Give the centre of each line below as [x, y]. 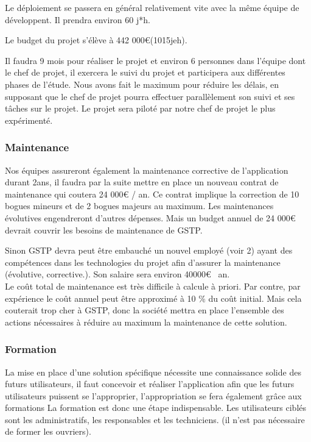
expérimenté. [29, 120]
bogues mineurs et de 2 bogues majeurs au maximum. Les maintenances [139, 206]
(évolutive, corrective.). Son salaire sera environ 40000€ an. [117, 274]
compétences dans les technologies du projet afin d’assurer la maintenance [143, 262]
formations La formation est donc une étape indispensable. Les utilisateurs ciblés [156, 408]
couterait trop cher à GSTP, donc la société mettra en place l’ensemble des [145, 310]
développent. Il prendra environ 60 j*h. [78, 19]
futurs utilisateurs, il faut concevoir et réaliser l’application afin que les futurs [150, 384]
